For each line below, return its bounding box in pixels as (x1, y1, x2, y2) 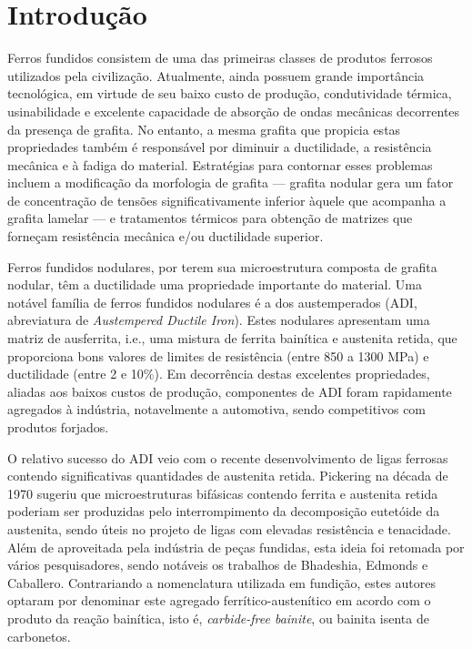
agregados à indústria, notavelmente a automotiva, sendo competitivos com (7, 400, 427, 419)
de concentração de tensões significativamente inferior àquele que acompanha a (7, 190, 447, 209)
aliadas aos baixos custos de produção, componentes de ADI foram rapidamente (7, 381, 452, 401)
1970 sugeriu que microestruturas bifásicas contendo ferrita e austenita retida (7, 483, 438, 502)
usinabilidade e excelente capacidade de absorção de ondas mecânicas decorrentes (7, 101, 460, 120)
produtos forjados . (7, 418, 109, 436)
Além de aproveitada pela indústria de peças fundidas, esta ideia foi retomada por (7, 537, 465, 556)
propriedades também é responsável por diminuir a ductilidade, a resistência (7, 137, 432, 157)
